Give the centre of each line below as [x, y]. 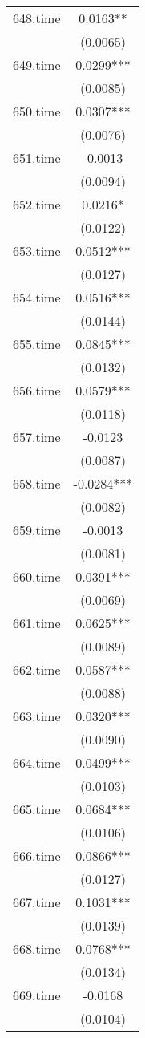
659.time [37, 530]
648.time [37, 18]
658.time [37, 483]
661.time [37, 623]
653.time [37, 251]
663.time [37, 716]
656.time [37, 390]
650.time [37, 111]
